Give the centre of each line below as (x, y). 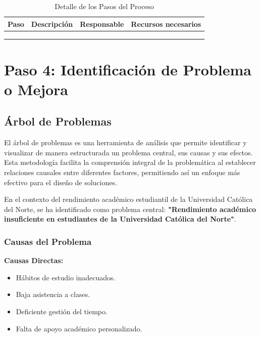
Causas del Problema (48, 241)
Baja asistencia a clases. (53, 294)
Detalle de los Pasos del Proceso (104, 6)
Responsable (102, 24)
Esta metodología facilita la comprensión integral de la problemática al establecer (130, 162)
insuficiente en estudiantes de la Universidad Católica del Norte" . (120, 219)
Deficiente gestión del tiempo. (62, 311)
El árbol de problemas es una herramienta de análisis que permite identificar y (125, 142)
